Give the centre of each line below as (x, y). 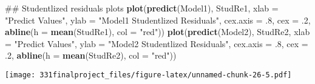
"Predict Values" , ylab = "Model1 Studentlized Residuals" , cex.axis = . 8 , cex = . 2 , (158, 20)
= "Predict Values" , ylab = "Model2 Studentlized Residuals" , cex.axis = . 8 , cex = (157, 43)
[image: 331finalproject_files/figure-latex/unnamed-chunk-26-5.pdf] (148, 75)
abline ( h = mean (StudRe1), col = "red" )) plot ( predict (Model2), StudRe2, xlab (157, 32)
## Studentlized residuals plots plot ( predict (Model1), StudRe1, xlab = (142, 8)
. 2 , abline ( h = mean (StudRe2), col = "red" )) (91, 55)
